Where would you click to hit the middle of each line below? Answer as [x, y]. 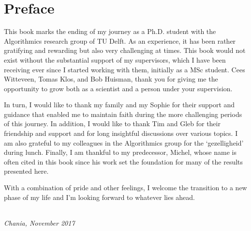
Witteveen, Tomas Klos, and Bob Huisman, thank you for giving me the [111, 79]
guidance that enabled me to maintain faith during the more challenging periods [123, 114]
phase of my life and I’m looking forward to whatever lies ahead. [99, 197]
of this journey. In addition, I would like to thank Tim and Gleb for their [112, 124]
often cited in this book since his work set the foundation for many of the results [124, 161]
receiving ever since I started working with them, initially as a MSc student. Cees [125, 69]
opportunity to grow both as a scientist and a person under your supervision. [118, 88]
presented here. [26, 171]
